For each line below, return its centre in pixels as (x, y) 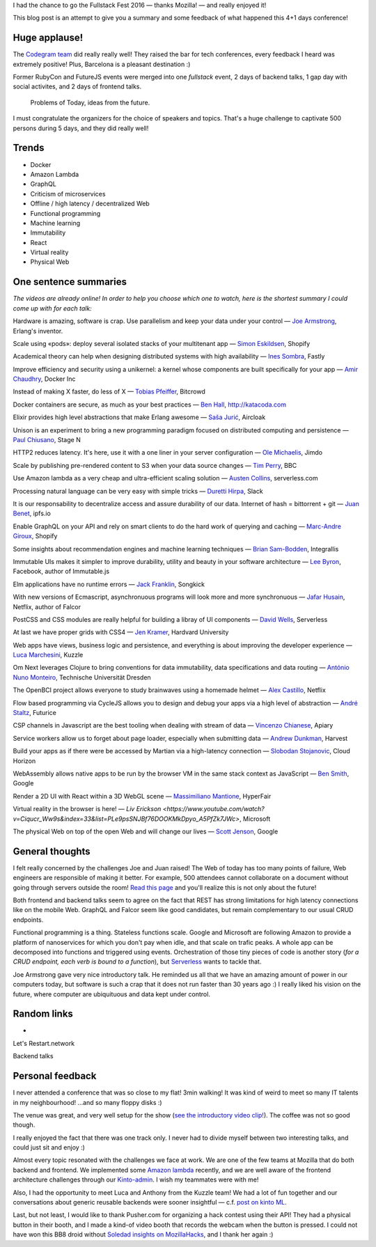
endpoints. (28, 920)
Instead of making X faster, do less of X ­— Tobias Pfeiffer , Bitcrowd (109, 392)
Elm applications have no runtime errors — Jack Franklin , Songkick (109, 584)
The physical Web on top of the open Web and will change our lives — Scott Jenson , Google (146, 831)
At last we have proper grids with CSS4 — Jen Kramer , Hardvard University (121, 632)
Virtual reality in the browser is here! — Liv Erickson (87, 809)
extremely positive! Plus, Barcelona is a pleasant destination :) (102, 64)
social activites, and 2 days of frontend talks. (77, 86)
